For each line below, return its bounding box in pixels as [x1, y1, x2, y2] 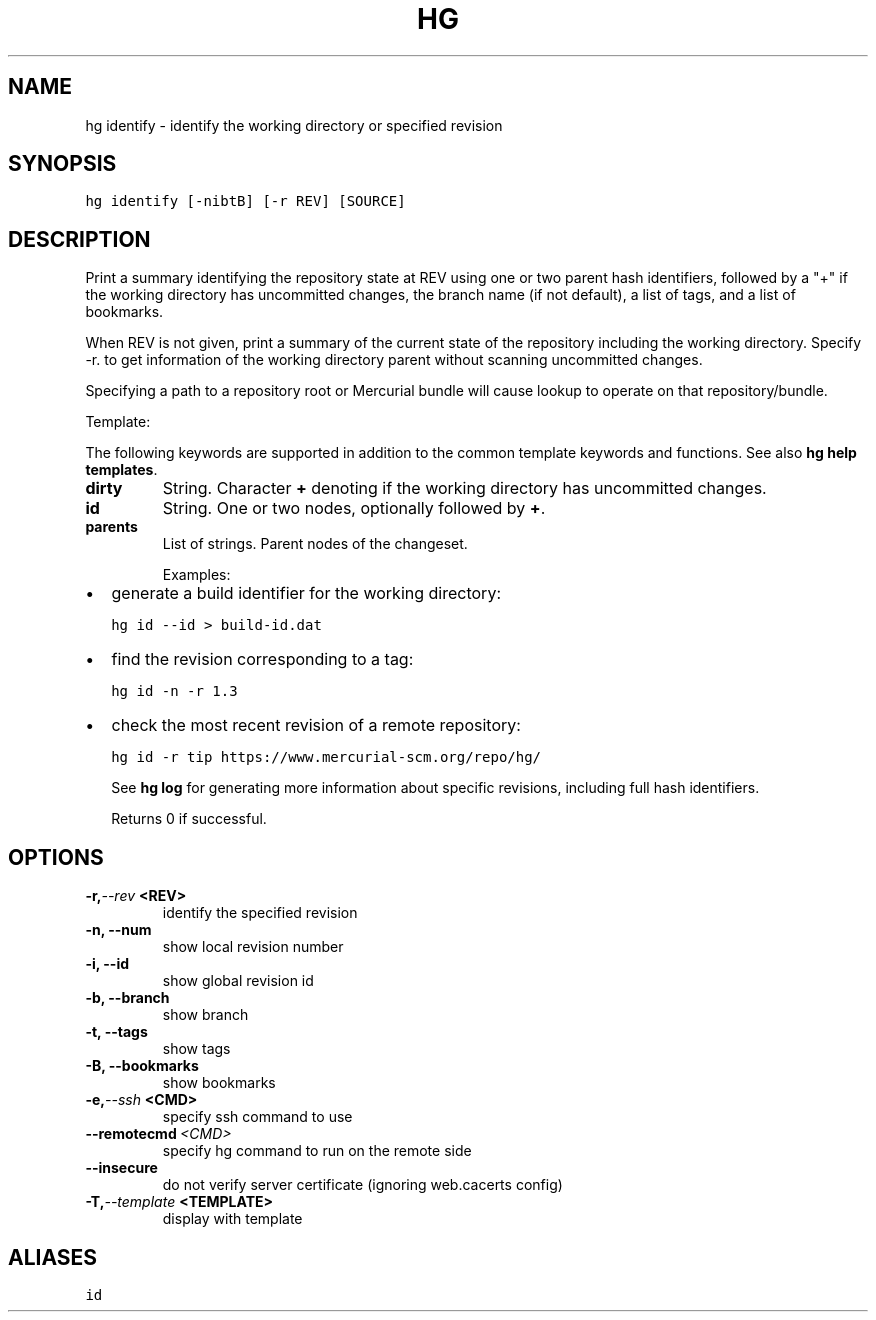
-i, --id [85, 955, 130, 973]
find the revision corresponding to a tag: [111, 649, 414, 670]
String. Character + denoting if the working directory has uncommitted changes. [162, 478, 767, 499]
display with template [162, 1210, 303, 1228]
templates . [85, 461, 158, 479]
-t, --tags [85, 1023, 148, 1041]
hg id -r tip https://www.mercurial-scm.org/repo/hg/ [111, 749, 542, 766]
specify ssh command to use [162, 1108, 353, 1126]
